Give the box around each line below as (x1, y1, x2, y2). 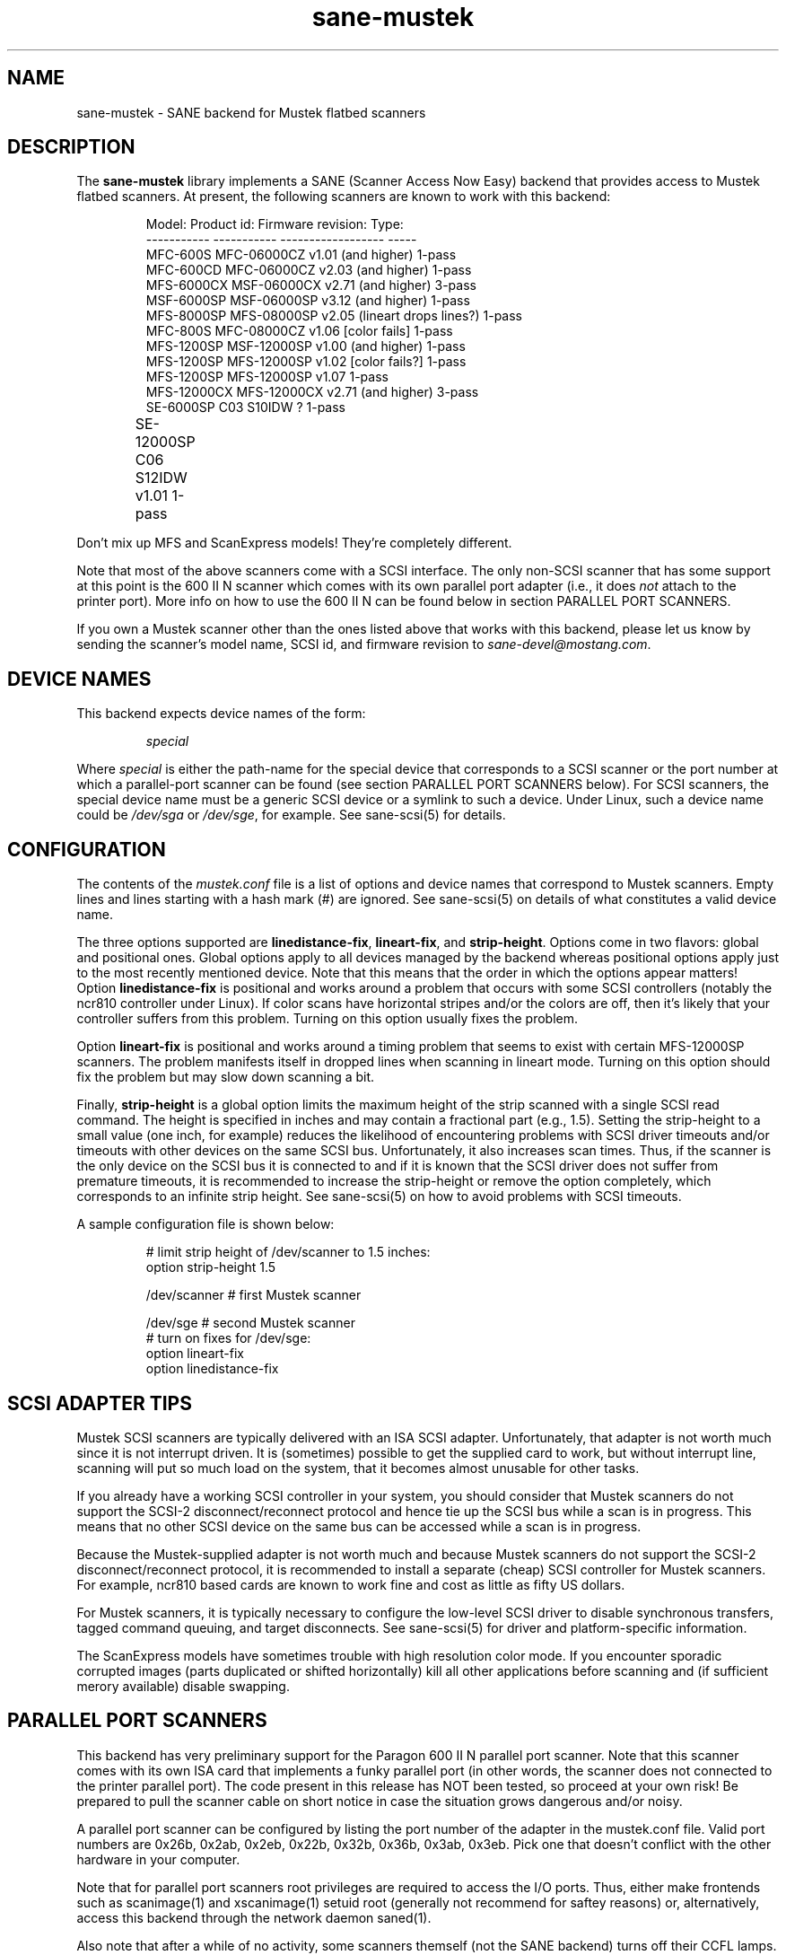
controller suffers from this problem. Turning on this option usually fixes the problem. (76, 1011, 578, 1027)
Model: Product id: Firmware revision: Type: (145, 216, 404, 232)
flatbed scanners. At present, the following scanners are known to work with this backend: (76, 188, 611, 205)
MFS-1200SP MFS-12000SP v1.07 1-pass (145, 369, 389, 385)
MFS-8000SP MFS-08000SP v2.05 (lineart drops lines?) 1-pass (145, 308, 523, 324)
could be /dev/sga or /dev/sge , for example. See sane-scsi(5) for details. (76, 807, 506, 823)
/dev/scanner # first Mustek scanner (145, 1287, 362, 1303)
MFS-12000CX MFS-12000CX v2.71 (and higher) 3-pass (145, 384, 479, 400)
